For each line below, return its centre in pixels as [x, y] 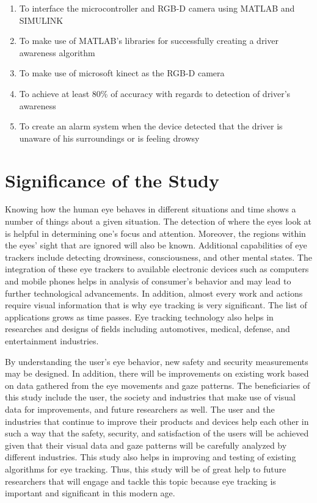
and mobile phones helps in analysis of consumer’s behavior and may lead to [148, 281]
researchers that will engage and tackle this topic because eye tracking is [140, 481]
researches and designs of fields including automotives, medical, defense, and [148, 329]
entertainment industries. [52, 341]
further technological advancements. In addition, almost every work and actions [154, 293]
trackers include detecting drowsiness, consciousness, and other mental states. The [158, 257]
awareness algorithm [57, 52]
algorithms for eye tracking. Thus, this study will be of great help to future [146, 469]
